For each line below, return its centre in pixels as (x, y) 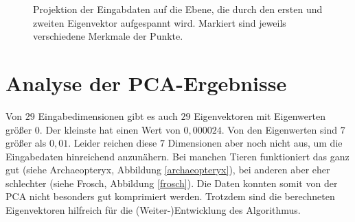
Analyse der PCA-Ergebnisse (146, 83)
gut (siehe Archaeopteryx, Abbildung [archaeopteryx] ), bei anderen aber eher (168, 170)
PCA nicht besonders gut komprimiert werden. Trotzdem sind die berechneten (170, 196)
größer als (26, 143)
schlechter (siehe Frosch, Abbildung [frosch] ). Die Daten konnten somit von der (172, 183)
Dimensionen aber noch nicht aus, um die (255, 143)
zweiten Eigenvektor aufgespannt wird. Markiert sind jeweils (160, 22)
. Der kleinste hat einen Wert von (110, 129)
